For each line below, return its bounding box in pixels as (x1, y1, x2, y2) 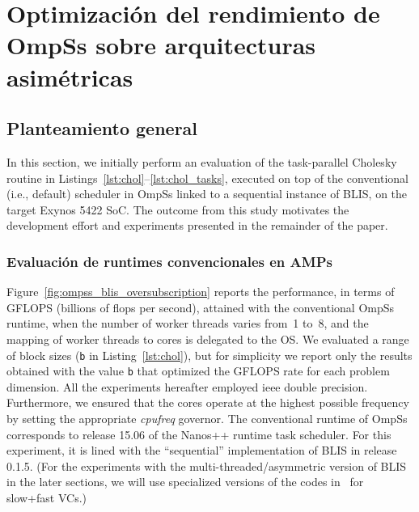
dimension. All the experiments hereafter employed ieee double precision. (6, 378, 368, 395)
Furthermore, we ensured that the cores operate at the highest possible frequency (6, 394, 409, 411)
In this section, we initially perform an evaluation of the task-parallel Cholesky (6, 153, 397, 170)
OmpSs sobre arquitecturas (6, 28, 316, 61)
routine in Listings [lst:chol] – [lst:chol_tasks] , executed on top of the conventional (6, 169, 408, 186)
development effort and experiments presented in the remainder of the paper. (6, 217, 388, 234)
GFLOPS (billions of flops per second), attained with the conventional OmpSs (6, 298, 395, 315)
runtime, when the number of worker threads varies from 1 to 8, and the (6, 315, 369, 332)
